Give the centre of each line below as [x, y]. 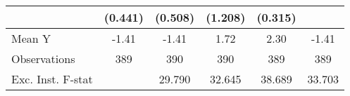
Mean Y [31, 38]
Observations [43, 59]
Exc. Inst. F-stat [52, 79]
